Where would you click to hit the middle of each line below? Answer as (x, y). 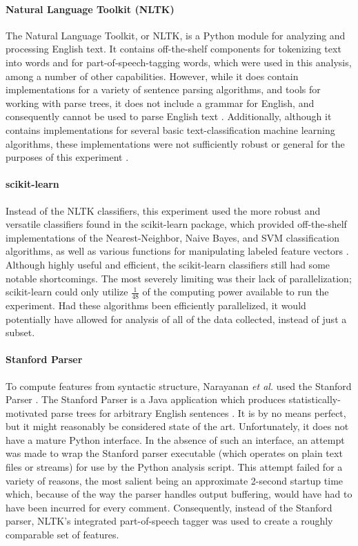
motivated (27, 412)
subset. (20, 332)
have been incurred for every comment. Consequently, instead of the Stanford (169, 507)
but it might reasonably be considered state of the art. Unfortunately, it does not (177, 426)
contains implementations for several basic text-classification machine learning (170, 129)
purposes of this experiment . (67, 157)
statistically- (315, 399)
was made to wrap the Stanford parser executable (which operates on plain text (174, 453)
